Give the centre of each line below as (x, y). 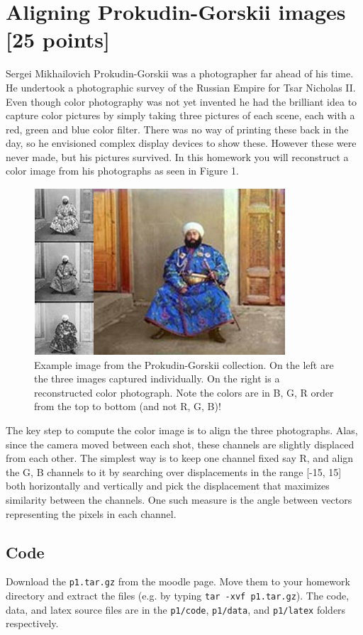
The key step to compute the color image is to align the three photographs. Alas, (182, 430)
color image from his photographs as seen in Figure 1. (122, 171)
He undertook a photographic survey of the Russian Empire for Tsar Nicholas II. (181, 87)
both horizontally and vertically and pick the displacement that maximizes (168, 486)
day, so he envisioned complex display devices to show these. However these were (181, 143)
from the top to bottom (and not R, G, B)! (128, 406)
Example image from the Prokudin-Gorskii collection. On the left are (184, 364)
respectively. (32, 623)
